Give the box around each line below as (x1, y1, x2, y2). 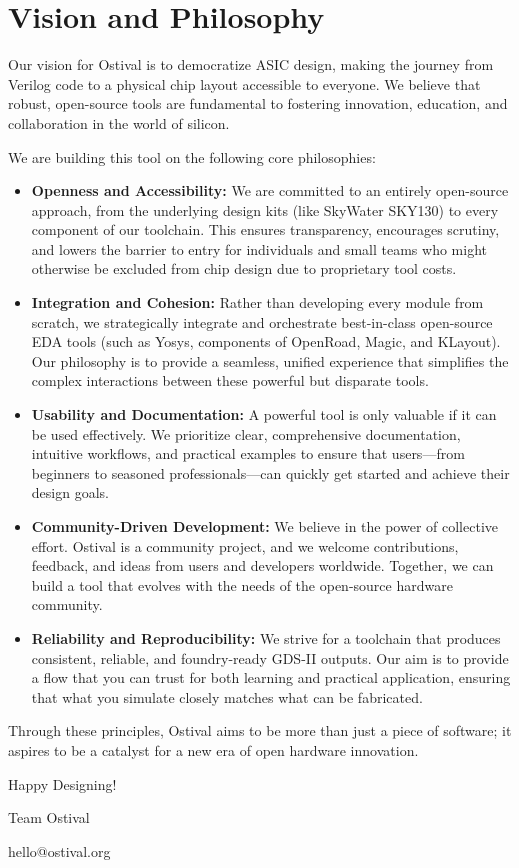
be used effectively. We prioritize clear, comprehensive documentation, (31, 423, 461, 444)
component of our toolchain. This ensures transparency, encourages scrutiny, (31, 219, 500, 240)
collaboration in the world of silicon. (8, 112, 230, 133)
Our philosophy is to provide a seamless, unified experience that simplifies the (31, 350, 509, 371)
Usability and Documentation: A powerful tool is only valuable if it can (31, 404, 497, 425)
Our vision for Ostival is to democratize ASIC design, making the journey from (8, 54, 494, 75)
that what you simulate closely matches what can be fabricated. (31, 686, 423, 707)
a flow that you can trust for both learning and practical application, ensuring (31, 667, 511, 688)
